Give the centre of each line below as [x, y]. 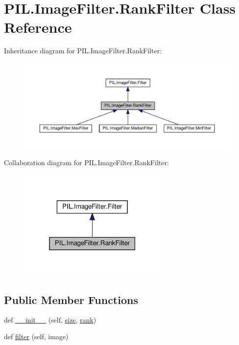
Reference [38, 27]
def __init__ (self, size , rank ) [50, 320]
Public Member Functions [71, 299]
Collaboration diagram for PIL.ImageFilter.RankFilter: [86, 162]
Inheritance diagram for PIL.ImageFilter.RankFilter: [83, 51]
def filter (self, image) [36, 336]
